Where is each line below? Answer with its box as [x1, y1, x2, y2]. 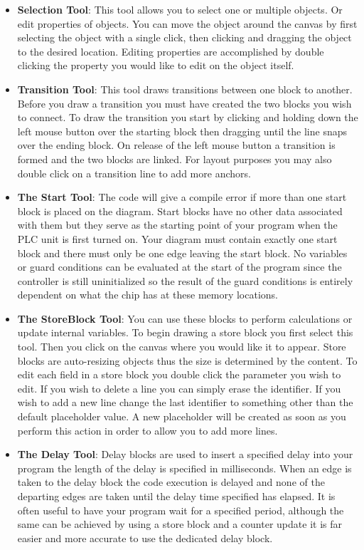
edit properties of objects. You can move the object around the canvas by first [17, 16, 358, 31]
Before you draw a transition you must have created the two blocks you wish [17, 95, 352, 110]
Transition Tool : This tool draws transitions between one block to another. [17, 81, 353, 96]
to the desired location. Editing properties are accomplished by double [17, 43, 324, 58]
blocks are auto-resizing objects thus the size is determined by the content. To [17, 353, 358, 368]
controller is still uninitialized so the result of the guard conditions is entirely [17, 273, 353, 288]
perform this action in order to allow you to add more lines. [17, 422, 278, 437]
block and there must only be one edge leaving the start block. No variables [17, 245, 348, 260]
